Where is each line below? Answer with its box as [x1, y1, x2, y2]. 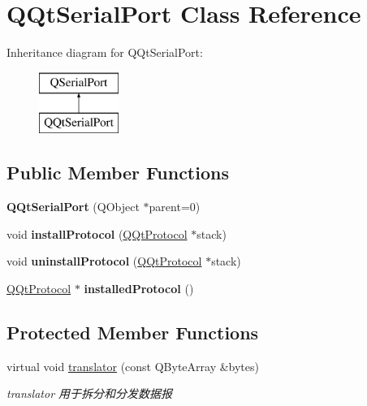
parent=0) [149, 198, 201, 215]
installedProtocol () [84, 279, 194, 296]
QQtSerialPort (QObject [6, 198, 140, 215]
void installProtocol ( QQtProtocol [6, 225, 188, 242]
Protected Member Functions [6, 319, 259, 344]
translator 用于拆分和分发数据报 [6, 385, 173, 402]
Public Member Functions [6, 160, 229, 185]
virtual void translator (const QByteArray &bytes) [6, 357, 259, 374]
